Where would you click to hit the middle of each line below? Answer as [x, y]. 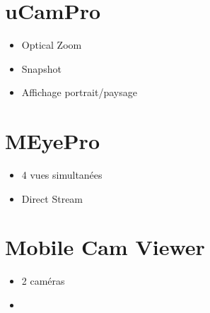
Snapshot [41, 68]
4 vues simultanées [62, 175]
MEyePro [52, 141]
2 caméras [43, 281]
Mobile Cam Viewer [105, 247]
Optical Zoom [52, 45]
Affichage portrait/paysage [79, 92]
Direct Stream [52, 198]
